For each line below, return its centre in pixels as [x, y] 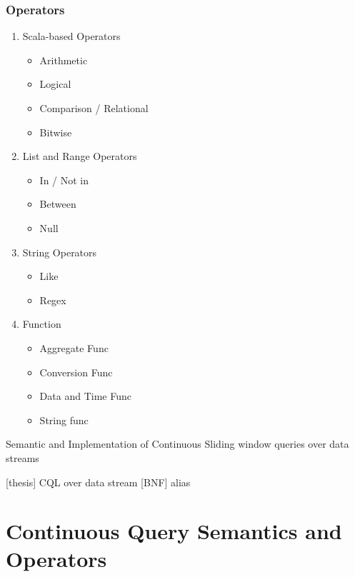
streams [22, 457]
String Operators [60, 252]
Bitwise [56, 132]
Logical [55, 84]
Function [42, 324]
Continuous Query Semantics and [174, 531]
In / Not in [64, 180]
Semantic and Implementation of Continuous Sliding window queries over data [177, 444]
